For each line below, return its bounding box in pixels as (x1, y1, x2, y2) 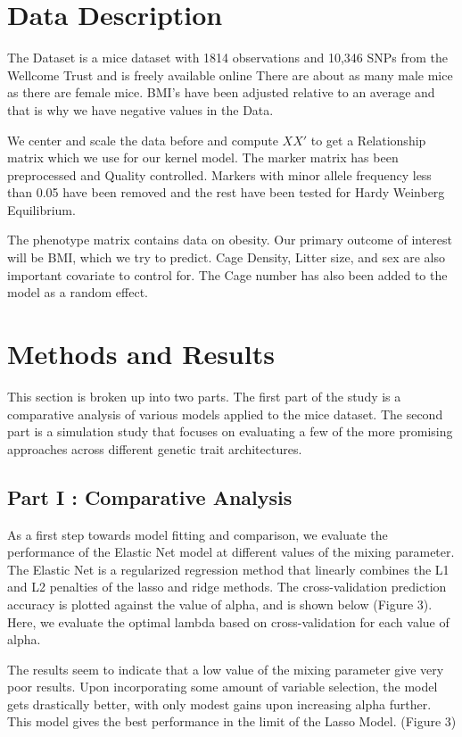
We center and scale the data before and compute (7, 130, 278, 149)
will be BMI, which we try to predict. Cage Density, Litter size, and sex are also (7, 248, 445, 267)
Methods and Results (7, 335, 275, 372)
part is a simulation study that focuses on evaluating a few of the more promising (7, 422, 453, 441)
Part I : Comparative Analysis (7, 483, 293, 510)
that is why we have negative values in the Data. (7, 100, 274, 119)
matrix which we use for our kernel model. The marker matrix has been (7, 148, 399, 167)
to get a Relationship (310, 130, 426, 149)
